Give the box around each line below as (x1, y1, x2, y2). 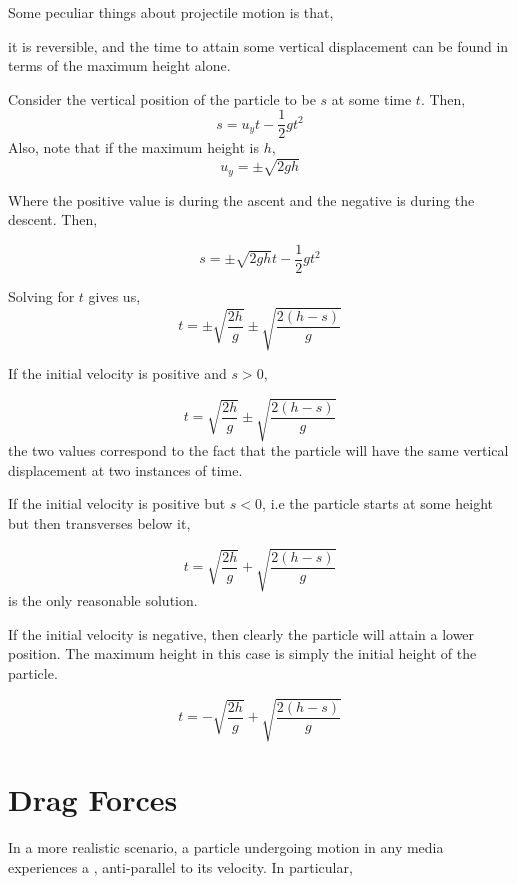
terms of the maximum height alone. (8, 55, 231, 76)
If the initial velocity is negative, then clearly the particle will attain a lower (8, 623, 475, 644)
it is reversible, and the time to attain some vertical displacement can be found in (8, 35, 509, 56)
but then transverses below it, (8, 512, 191, 533)
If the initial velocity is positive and (8, 363, 227, 384)
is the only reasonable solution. (8, 590, 198, 611)
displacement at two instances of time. (8, 459, 243, 480)
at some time (331, 88, 412, 109)
